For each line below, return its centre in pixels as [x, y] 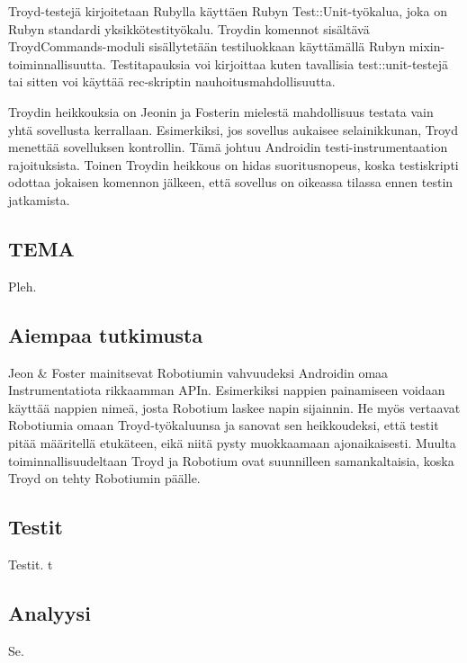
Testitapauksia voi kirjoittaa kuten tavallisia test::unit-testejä [279, 63]
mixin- [427, 46]
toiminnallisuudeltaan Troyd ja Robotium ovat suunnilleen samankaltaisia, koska [231, 460]
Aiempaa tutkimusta [106, 334]
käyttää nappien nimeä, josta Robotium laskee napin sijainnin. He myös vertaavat [234, 407]
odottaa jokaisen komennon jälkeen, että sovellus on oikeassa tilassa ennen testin [231, 182]
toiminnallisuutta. [58, 63]
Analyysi [49, 612]
